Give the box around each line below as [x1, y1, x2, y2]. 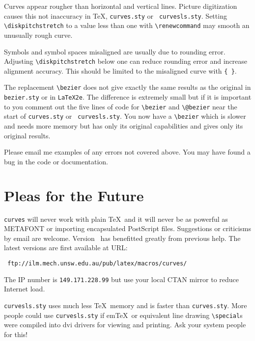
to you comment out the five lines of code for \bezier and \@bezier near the [4, 101, 237, 111]
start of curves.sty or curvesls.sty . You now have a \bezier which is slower [4, 111, 246, 121]
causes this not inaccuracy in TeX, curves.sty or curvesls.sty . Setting [4, 10, 227, 21]
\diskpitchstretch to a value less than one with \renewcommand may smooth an [4, 20, 250, 30]
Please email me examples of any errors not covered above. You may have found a [4, 147, 251, 157]
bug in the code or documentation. [4, 156, 109, 166]
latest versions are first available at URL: [4, 242, 128, 253]
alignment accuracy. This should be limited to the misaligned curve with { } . [4, 65, 237, 76]
